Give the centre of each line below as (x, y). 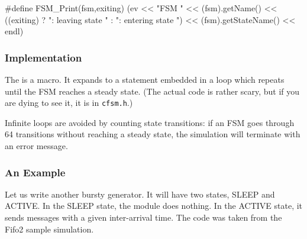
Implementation (43, 57)
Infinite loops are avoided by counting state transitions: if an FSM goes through (150, 122)
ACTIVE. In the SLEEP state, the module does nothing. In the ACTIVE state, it (154, 206)
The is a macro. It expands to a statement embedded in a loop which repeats (145, 79)
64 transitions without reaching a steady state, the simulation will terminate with (153, 134)
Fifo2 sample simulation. (49, 229)
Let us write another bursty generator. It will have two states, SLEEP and (140, 194)
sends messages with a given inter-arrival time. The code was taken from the (143, 217)
